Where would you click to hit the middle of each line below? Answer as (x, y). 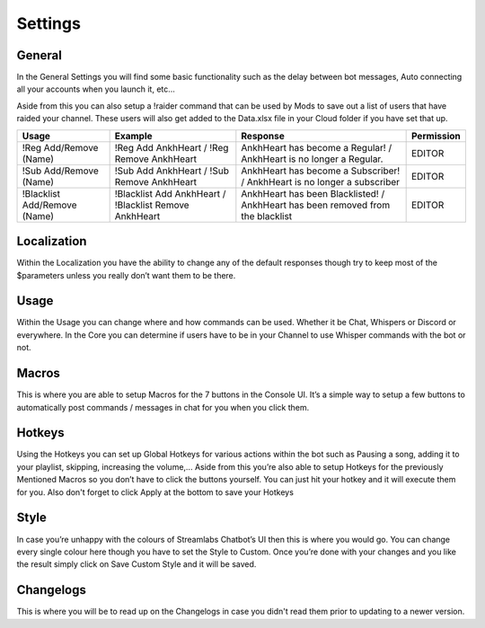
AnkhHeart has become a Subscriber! (321, 171)
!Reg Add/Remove (60, 147)
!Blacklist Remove (152, 205)
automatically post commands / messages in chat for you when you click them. (163, 407)
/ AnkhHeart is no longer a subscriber (320, 181)
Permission (436, 136)
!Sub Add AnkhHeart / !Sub (172, 171)
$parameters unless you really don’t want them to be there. (126, 275)
